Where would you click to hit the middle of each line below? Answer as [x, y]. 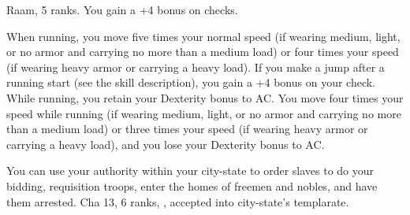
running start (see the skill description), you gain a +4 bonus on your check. [191, 82]
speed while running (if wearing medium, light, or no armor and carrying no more [204, 113]
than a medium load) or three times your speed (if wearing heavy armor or [187, 129]
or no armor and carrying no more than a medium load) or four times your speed [203, 52]
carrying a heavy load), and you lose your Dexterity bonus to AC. [166, 144]
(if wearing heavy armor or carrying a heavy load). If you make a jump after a [196, 67]
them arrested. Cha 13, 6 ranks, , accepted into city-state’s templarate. [178, 201]
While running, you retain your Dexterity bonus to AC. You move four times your [205, 97]
